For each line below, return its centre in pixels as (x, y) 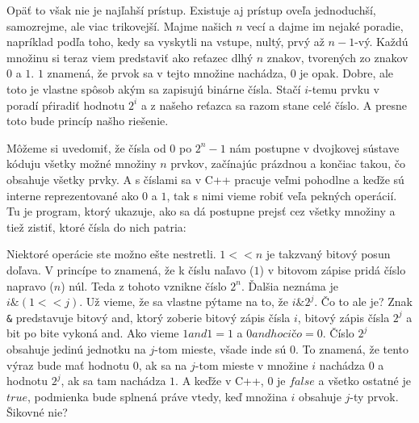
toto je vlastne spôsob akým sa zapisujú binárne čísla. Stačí (154, 88)
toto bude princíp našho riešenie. (88, 121)
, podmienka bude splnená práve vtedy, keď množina (157, 396)
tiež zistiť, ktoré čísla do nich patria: (96, 226)
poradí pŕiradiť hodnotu (66, 105)
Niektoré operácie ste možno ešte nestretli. (111, 254)
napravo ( (30, 285)
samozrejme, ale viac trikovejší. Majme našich (119, 25)
